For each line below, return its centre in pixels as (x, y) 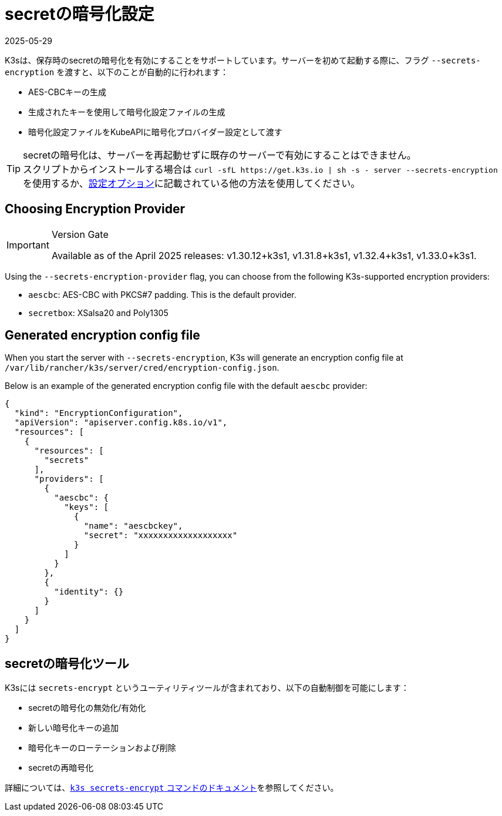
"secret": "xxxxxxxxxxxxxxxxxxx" (161, 535)
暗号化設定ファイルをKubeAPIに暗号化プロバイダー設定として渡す (155, 132)
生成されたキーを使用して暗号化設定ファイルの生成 (127, 112)
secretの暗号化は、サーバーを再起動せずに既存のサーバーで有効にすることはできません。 (220, 155)
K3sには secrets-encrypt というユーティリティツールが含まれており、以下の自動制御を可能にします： (207, 688)
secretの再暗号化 (61, 768)
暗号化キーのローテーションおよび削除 (102, 748)
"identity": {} (89, 592)
